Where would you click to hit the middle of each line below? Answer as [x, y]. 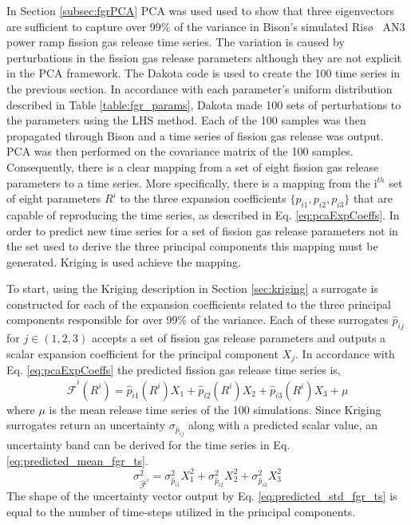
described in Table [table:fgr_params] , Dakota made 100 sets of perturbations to [204, 104]
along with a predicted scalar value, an [283, 425]
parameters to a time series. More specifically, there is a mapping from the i [192, 182]
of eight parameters [54, 198]
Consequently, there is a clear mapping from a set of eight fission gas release [193, 166]
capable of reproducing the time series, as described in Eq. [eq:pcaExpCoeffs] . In [203, 214]
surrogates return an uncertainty [86, 425]
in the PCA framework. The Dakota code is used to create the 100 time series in [204, 73]
